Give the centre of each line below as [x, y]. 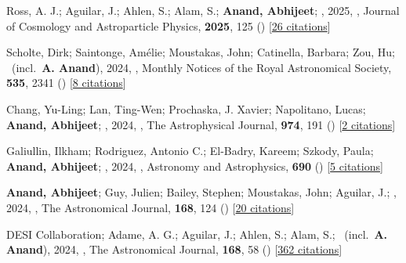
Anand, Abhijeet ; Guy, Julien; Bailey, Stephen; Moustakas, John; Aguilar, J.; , [201, 192]
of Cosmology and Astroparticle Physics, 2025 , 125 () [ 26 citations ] [169, 25]
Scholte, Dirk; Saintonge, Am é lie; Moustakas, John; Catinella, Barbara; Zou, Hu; [201, 52]
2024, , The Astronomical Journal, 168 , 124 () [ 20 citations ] [150, 207]
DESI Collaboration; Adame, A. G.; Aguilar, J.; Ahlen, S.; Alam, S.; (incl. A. [197, 234]
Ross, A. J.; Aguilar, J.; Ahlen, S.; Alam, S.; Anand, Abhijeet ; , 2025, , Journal [203, 10]
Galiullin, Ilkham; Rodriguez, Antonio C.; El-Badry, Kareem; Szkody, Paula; [190, 151]
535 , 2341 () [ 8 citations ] [66, 83]
